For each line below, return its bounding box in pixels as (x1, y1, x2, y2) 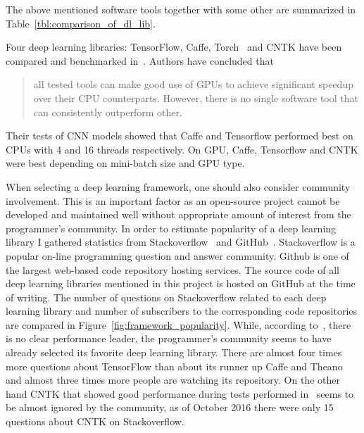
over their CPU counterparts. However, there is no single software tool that (33, 90, 358, 105)
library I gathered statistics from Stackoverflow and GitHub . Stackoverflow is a (6, 234, 356, 249)
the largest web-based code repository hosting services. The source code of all (6, 262, 339, 277)
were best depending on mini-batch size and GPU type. (6, 156, 245, 170)
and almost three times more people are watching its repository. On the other (6, 372, 340, 387)
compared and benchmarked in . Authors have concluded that (6, 53, 274, 68)
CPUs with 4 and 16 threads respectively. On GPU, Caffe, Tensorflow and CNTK (6, 142, 358, 156)
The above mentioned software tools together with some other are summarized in (6, 2, 356, 16)
